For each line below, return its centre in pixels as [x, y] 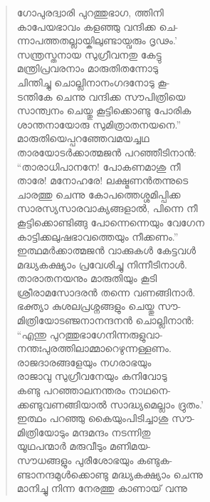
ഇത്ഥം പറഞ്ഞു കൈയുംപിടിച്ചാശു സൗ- [106, 418]
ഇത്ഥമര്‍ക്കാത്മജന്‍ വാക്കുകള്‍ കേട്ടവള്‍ [106, 250]
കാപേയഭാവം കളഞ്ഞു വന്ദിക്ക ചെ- [98, 26]
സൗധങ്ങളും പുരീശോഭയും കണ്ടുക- [95, 460]
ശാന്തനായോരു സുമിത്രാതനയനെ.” [99, 124]
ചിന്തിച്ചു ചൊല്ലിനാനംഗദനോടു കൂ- [93, 82]
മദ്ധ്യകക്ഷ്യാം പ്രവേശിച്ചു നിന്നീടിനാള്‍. [102, 264]
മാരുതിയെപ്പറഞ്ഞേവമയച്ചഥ [83, 138]
